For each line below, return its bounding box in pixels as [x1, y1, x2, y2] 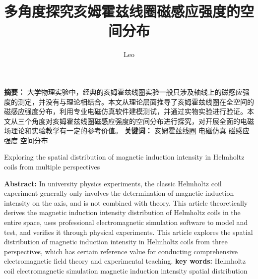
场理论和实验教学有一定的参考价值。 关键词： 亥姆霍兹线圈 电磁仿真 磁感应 [4, 125, 250, 136]
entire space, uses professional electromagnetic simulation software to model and [4, 217, 248, 227]
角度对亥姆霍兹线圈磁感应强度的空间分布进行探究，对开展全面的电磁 [31, 115, 254, 126]
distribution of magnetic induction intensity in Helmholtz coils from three [4, 236, 228, 247]
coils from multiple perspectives [4, 162, 100, 172]
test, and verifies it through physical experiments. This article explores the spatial [4, 226, 253, 237]
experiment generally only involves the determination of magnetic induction [4, 188, 234, 198]
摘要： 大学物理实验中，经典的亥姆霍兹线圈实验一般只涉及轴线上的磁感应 [4, 86, 243, 97]
